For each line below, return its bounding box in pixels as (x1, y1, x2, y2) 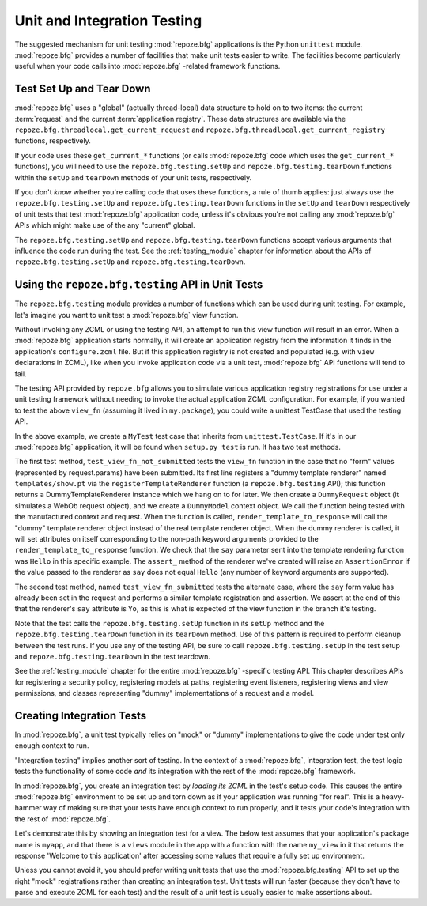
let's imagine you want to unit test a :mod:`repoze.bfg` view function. (14, 310, 239, 319)
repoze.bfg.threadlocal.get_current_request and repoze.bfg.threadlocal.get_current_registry (14, 125, 386, 134)
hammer (14, 803, 43, 813)
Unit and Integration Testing (14, 12, 202, 29)
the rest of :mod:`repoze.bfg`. (14, 814, 111, 824)
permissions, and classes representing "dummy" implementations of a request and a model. (14, 689, 315, 698)
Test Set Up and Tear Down (14, 82, 151, 96)
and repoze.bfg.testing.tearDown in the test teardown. (14, 651, 211, 661)
